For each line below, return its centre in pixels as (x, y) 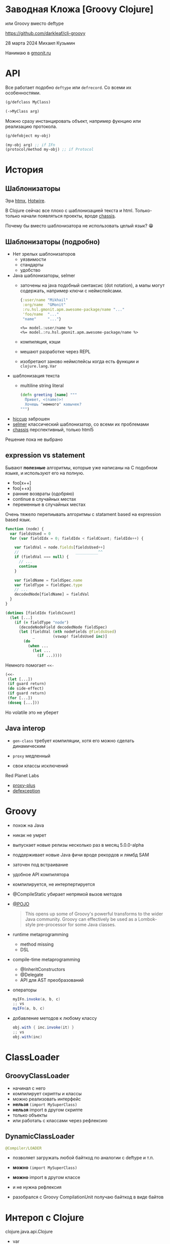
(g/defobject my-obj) (28, 135)
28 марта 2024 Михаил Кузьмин (40, 43)
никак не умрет (29, 835)
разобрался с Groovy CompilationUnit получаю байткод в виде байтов (88, 1197)
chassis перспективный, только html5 (53, 429)
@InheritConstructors (42, 969)
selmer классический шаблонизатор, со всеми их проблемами (81, 424)
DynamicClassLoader (40, 1137)
